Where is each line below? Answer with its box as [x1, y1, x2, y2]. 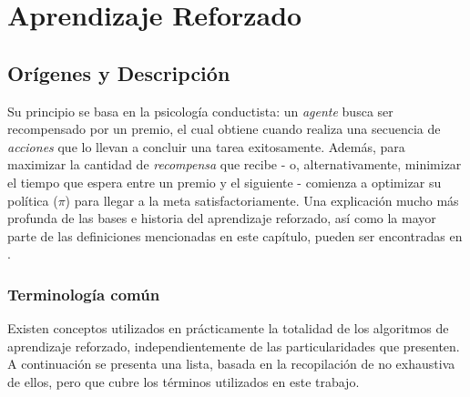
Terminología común [7, 282, 160, 305]
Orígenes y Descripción [7, 58, 230, 87]
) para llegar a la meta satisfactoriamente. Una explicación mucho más [65, 190, 459, 209]
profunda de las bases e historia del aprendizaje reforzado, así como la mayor [7, 209, 436, 228]
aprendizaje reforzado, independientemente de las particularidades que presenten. [7, 336, 460, 355]
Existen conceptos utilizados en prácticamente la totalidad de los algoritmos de [7, 319, 449, 338]
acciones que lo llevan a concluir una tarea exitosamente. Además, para [7, 137, 405, 156]
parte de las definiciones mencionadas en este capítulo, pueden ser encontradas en [7, 226, 463, 245]
